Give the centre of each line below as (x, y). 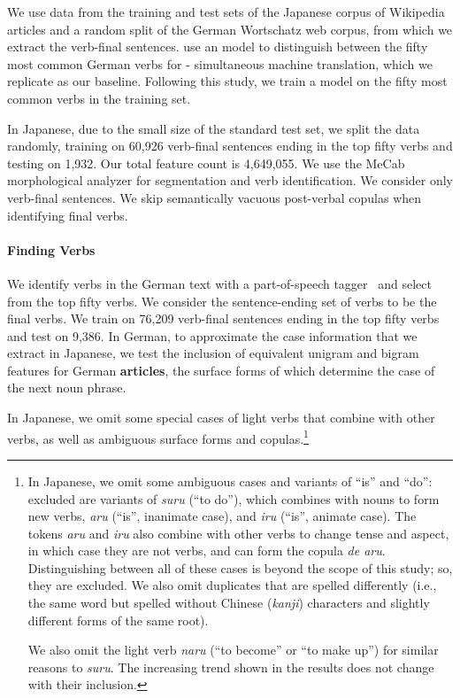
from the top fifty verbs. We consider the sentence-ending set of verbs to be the (222, 301)
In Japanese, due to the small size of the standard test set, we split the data (214, 128)
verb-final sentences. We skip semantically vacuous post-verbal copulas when (215, 197)
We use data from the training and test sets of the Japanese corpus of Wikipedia (226, 12)
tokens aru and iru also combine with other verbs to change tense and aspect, (238, 533)
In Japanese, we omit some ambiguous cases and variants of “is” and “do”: (230, 481)
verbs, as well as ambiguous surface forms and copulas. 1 (158, 437)
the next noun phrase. (67, 388)
